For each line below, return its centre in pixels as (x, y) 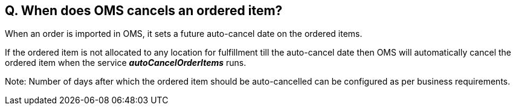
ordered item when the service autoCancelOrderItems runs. (126, 63)
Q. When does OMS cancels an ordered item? (144, 11)
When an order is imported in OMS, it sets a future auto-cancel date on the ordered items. (184, 34)
